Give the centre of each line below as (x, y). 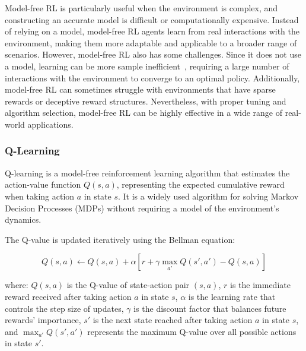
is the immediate (260, 285)
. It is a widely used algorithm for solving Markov (208, 196)
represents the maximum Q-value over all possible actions (192, 331)
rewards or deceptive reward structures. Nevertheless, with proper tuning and (146, 101)
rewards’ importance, (43, 320)
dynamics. (23, 219)
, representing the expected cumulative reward (200, 184)
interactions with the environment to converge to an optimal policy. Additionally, (152, 78)
